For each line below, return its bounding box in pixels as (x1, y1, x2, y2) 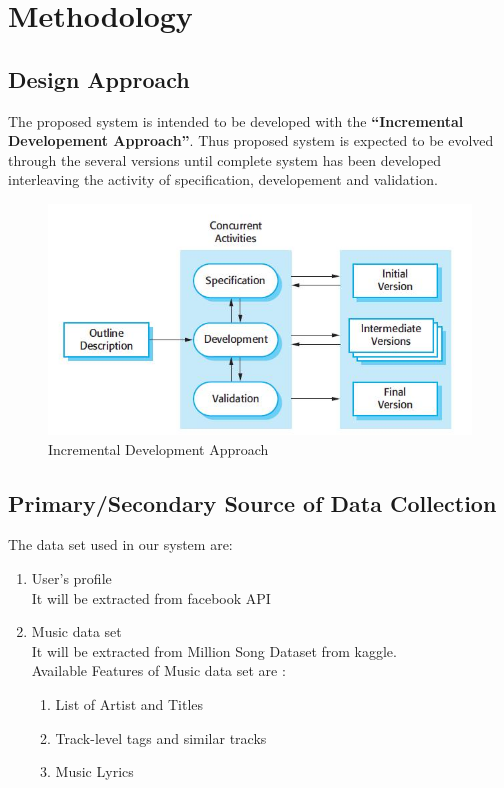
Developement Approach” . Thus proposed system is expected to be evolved (8, 130, 494, 151)
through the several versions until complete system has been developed (8, 149, 441, 170)
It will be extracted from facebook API (31, 587, 271, 608)
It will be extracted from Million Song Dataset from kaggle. (31, 640, 397, 661)
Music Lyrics (55, 761, 134, 782)
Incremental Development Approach (48, 438, 269, 459)
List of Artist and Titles (55, 693, 204, 714)
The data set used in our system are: (8, 534, 233, 555)
